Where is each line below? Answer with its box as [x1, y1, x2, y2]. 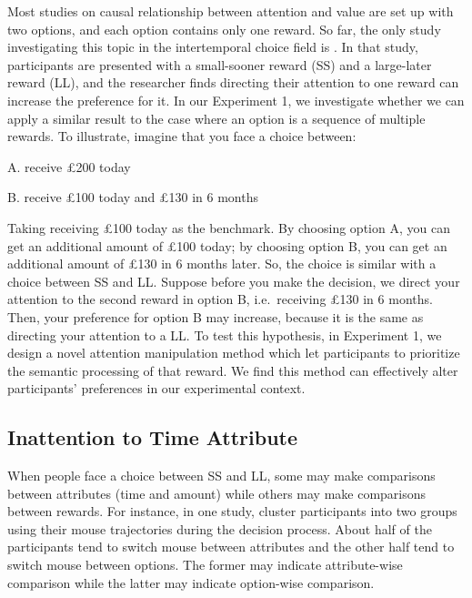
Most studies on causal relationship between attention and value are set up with [7, 2, 454, 20]
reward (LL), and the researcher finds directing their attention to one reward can [7, 73, 459, 92]
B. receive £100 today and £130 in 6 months [7, 188, 259, 207]
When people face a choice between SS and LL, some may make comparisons [7, 466, 436, 485]
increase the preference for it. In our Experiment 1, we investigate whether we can [7, 90, 465, 109]
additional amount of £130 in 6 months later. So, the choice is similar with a [7, 254, 437, 273]
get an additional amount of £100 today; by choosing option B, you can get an [7, 236, 447, 255]
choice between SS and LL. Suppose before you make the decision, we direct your [7, 271, 460, 290]
